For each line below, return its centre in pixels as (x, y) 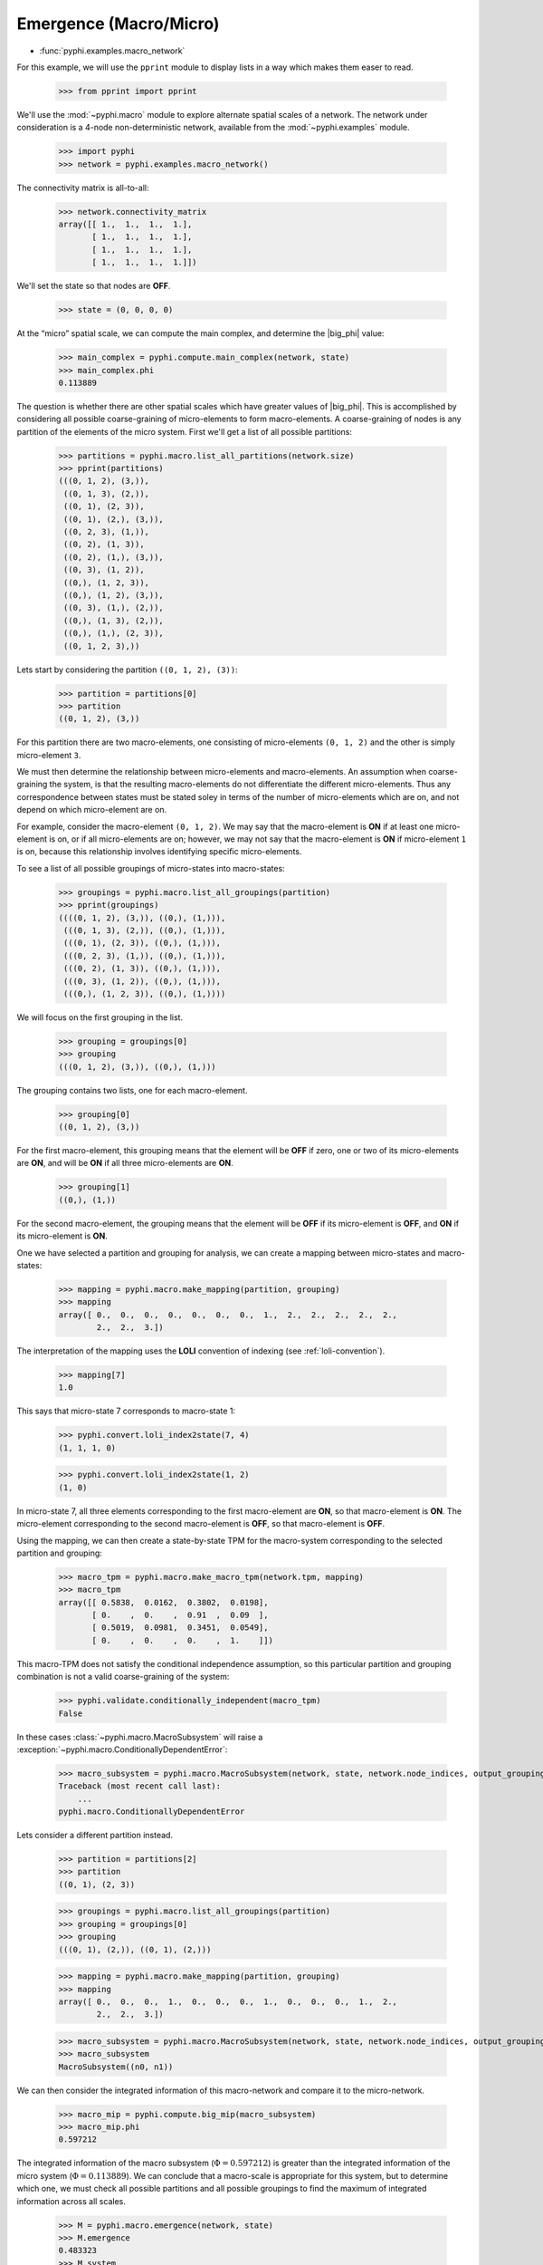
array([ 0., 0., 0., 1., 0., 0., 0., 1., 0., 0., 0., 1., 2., (228, 2001)
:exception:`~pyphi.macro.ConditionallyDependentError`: (122, 1749)
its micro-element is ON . (62, 1236)
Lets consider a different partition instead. (95, 1836)
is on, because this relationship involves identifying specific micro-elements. (159, 852)
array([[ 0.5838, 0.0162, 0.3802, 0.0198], (163, 1602)
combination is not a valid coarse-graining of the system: (123, 1677)
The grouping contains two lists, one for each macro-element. (132, 1090)
